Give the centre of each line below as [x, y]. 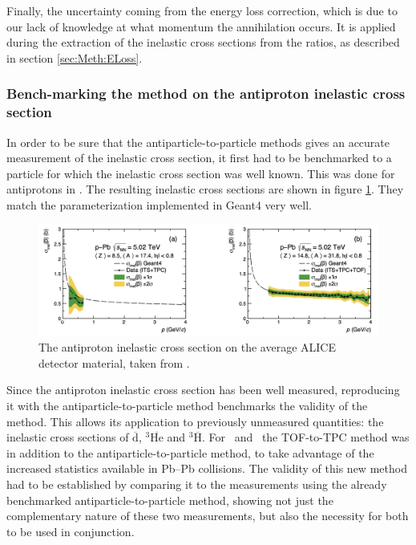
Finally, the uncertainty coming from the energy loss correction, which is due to [202, 10]
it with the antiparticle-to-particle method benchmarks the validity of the [187, 405]
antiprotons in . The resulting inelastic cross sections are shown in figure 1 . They [205, 189]
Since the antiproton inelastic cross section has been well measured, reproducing [203, 390]
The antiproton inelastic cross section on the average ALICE [187, 347]
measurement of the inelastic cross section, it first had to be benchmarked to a [199, 158]
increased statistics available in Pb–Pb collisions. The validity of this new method [207, 468]
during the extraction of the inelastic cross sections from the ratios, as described [203, 42]
